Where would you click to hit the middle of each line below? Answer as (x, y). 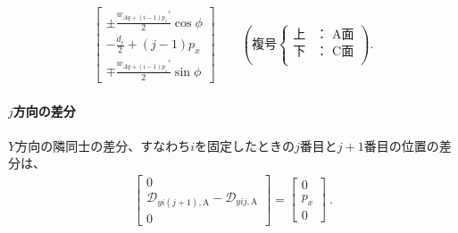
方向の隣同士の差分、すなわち (103, 145)
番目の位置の (401, 145)
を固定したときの (244, 145)
